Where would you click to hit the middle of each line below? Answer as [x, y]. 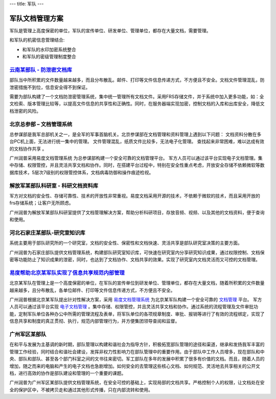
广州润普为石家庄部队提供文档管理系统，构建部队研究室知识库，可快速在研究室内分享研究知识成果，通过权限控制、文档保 [137, 252]
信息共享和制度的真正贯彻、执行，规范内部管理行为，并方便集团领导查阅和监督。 [95, 321]
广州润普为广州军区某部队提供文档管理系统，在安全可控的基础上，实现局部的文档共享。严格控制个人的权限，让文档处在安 [137, 383]
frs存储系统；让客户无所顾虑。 [41, 203]
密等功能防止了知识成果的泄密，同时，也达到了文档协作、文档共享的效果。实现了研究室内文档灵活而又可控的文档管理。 [135, 260]
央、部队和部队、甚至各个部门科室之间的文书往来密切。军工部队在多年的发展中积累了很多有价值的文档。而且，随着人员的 [137, 359]
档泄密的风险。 [25, 111]
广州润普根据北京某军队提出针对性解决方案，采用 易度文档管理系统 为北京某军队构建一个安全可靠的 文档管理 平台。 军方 [136, 300]
